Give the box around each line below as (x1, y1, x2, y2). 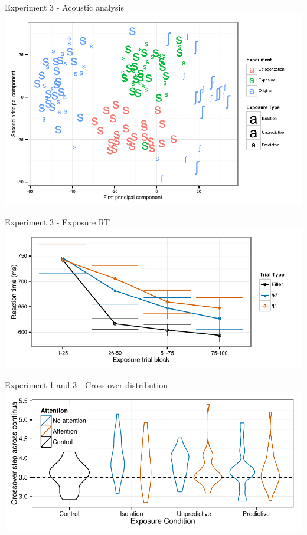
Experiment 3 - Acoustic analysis (5, 1, 124, 13)
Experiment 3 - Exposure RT (5, 216, 110, 228)
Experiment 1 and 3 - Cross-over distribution (5, 379, 168, 391)
